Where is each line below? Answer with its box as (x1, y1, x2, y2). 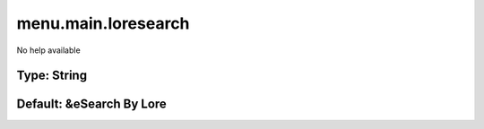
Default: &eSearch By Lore (16, 97, 168, 112)
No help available (16, 45, 81, 56)
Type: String (16, 68, 88, 83)
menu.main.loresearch (16, 13, 190, 33)
